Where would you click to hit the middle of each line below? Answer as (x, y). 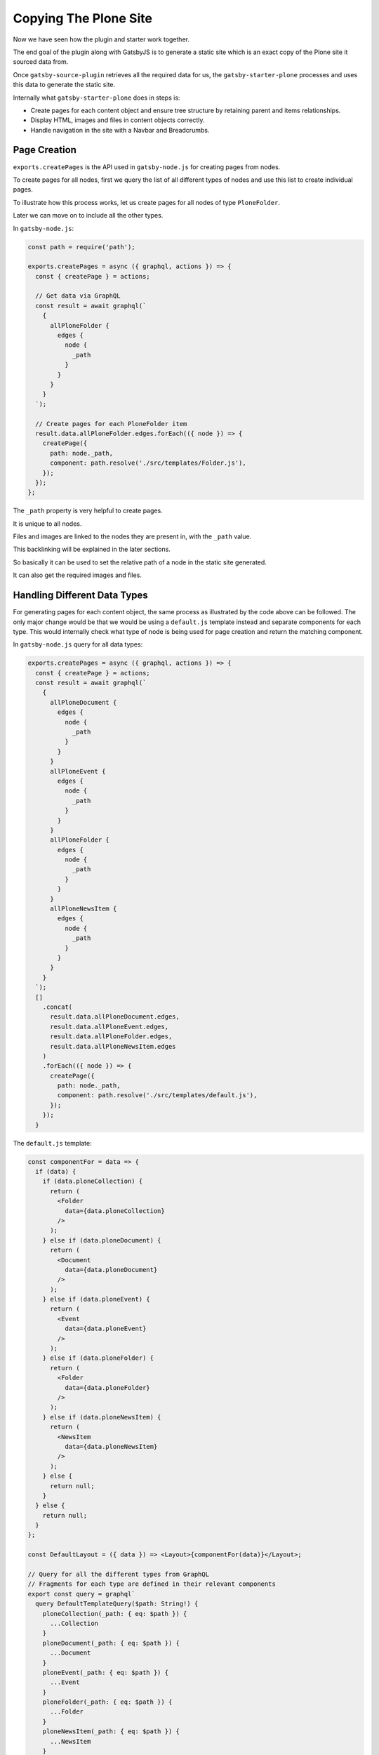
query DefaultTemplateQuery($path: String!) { (117, 1604)
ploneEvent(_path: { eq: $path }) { (105, 1672)
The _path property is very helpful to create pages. (88, 511)
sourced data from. (41, 62)
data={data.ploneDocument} (111, 1270)
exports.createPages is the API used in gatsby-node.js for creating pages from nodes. (147, 167)
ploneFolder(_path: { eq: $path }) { (107, 1702)
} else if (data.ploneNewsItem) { (102, 1417)
